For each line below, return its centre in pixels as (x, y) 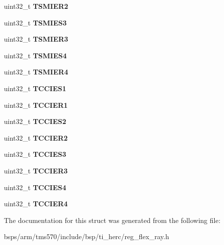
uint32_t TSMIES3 (35, 22)
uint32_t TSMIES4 (35, 55)
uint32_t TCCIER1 (36, 105)
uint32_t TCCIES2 (35, 121)
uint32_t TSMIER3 (36, 39)
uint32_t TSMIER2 (36, 6)
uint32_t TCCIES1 (35, 88)
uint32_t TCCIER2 (36, 137)
